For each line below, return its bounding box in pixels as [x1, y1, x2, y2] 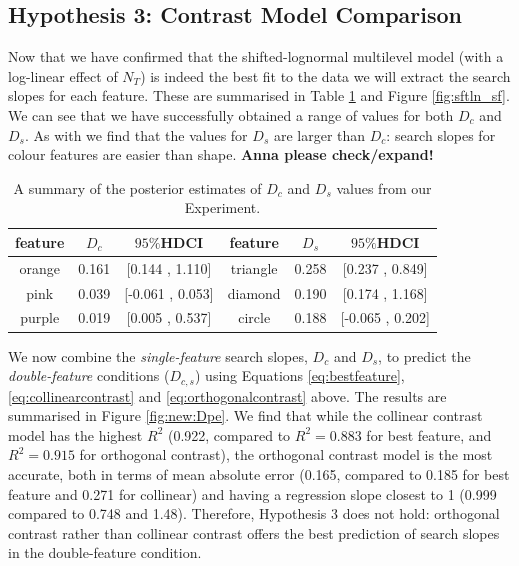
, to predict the [378, 345, 471, 366]
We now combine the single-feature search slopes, [8, 345, 308, 366]
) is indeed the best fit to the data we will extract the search [140, 65, 511, 86]
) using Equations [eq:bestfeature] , [195, 365, 405, 386]
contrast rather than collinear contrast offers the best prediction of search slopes [8, 522, 500, 543]
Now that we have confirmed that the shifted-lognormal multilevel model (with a [8, 46, 504, 67]
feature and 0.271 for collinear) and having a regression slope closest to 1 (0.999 [8, 483, 497, 504]
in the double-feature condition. [8, 542, 202, 563]
